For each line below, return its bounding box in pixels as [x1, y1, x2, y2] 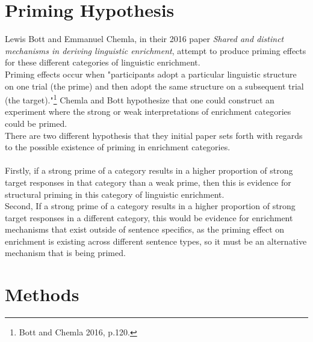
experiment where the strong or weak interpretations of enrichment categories [5, 105, 291, 118]
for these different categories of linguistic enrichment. [5, 56, 200, 69]
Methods [5, 282, 79, 307]
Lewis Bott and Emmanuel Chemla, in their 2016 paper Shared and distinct [5, 32, 284, 45]
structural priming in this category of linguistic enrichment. [5, 188, 225, 200]
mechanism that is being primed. [5, 246, 126, 259]
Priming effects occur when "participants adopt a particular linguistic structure [5, 67, 297, 80]
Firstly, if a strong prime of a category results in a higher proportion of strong [5, 164, 293, 177]
